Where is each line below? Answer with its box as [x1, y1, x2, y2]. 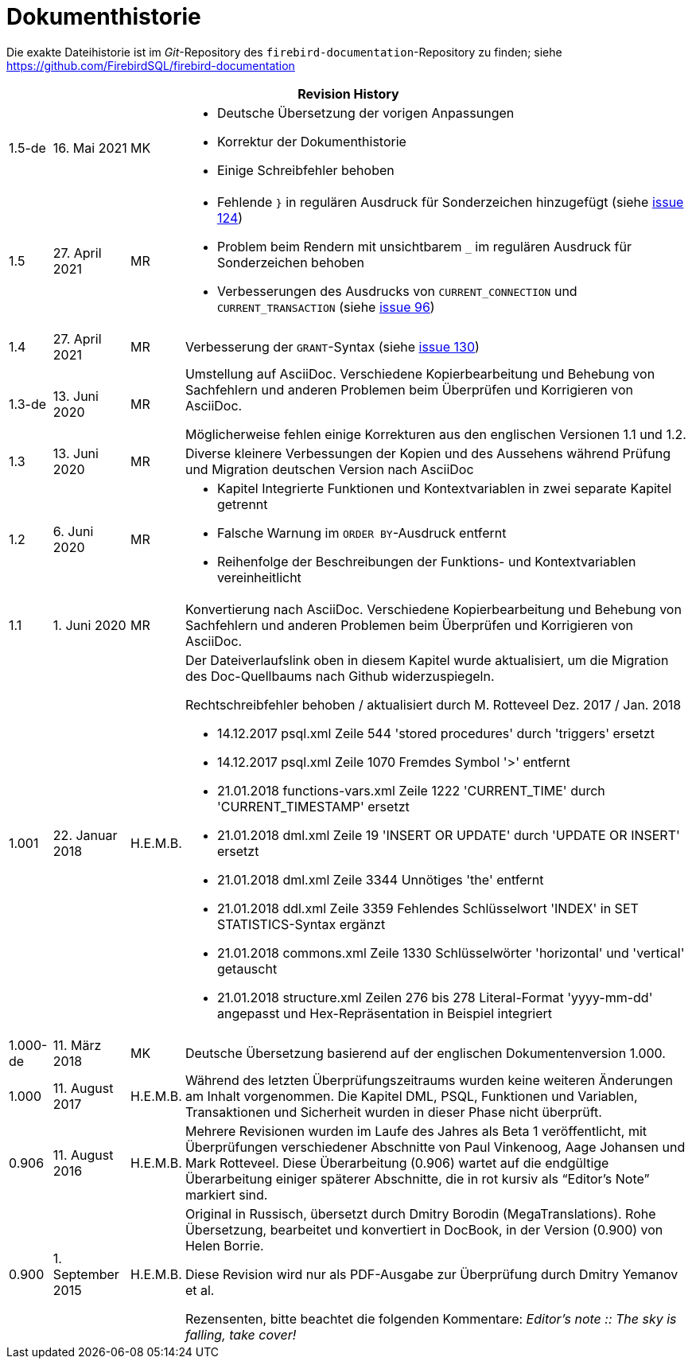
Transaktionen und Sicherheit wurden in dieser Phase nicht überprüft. [185, 1103, 602, 1120]
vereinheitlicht [216, 569, 301, 585]
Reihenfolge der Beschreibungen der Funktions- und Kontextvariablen [216, 553, 636, 570]
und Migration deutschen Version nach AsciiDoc [185, 461, 474, 477]
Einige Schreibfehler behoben [216, 161, 395, 178]
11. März [52, 1036, 102, 1053]
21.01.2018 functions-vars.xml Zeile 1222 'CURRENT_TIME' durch [216, 782, 605, 799]
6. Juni [52, 523, 94, 539]
